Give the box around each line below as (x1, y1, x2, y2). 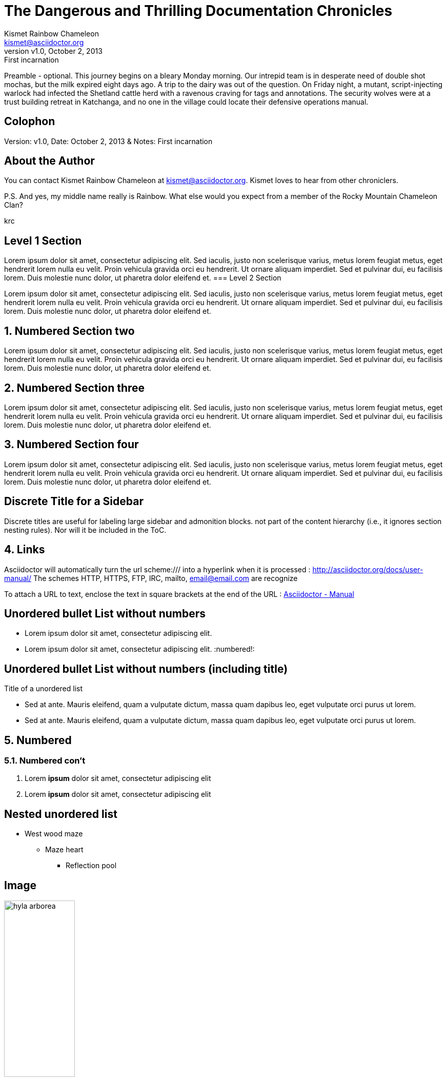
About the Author (4, 154, 95, 168)
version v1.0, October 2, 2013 (4, 46, 103, 55)
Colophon (4, 115, 55, 128)
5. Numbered (4, 733, 72, 747)
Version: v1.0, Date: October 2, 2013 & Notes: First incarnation (4, 136, 213, 146)
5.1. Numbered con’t (4, 755, 86, 766)
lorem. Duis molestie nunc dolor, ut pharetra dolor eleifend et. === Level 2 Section (4, 273, 281, 283)
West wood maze (25, 829, 83, 838)
